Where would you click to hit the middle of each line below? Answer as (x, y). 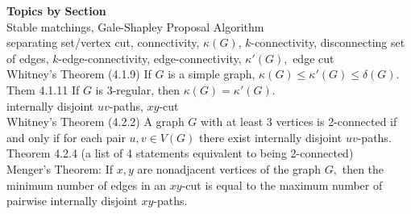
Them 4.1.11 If (43, 89)
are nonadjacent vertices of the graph (229, 168)
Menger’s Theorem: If (60, 168)
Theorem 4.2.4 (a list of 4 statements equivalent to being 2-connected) (180, 153)
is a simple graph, (212, 74)
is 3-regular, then (137, 89)
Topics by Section (56, 10)
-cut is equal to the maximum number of (282, 185)
